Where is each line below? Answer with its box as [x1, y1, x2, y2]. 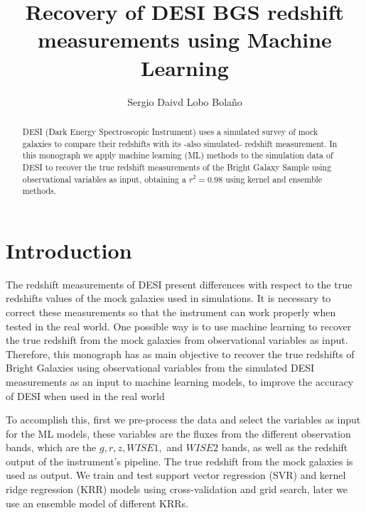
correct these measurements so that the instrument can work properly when [6, 304, 336, 319]
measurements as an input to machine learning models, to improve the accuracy [6, 374, 354, 389]
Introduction [6, 235, 132, 264]
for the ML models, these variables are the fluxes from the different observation [6, 426, 351, 441]
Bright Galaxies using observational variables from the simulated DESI [6, 360, 315, 375]
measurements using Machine [38, 25, 332, 54]
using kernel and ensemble [225, 173, 323, 185]
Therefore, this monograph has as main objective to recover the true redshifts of [6, 346, 355, 361]
